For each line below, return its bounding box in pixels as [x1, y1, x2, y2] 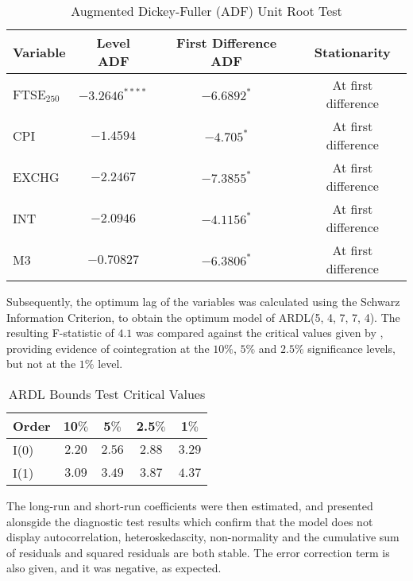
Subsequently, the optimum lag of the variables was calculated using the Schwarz [6, 293, 400, 309]
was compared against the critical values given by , [136, 324, 384, 341]
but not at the [6, 355, 76, 372]
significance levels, [307, 339, 396, 356]
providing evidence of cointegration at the [6, 339, 210, 356]
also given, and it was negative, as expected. [6, 560, 222, 576]
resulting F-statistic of [6, 324, 114, 341]
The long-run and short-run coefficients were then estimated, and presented [6, 497, 373, 513]
